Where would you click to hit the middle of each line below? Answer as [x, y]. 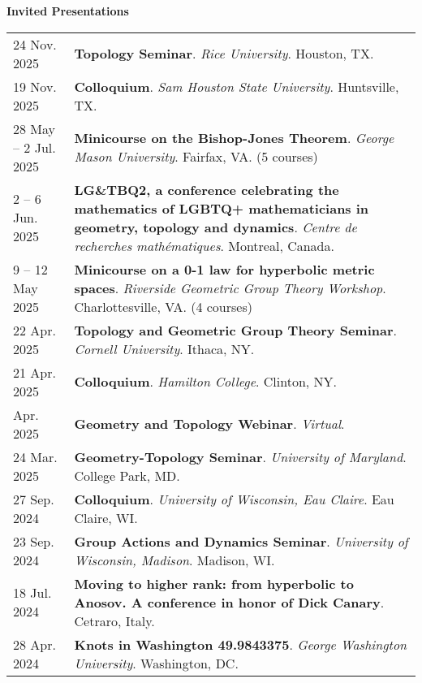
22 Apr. [34, 330]
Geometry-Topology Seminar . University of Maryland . [240, 456]
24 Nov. [35, 44]
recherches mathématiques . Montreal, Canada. [204, 245]
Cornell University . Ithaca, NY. [164, 348]
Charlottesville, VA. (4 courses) [163, 306]
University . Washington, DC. [156, 663]
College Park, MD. [127, 475]
